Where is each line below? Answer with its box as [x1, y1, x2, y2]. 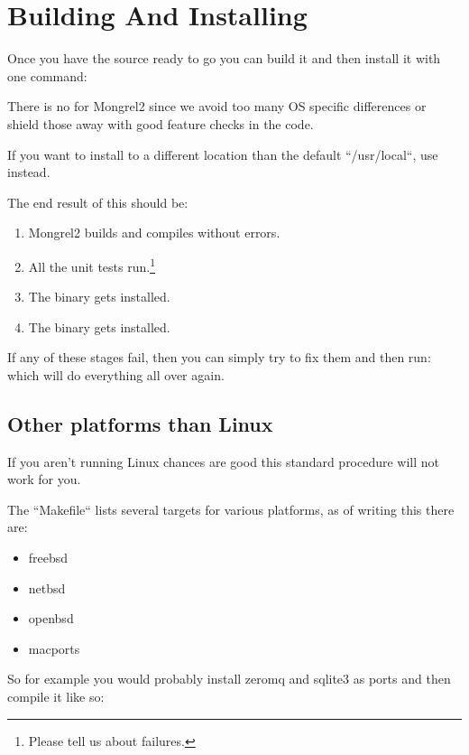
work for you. [7, 470, 81, 489]
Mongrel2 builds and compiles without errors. [28, 223, 280, 242]
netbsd [28, 578, 66, 597]
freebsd [28, 548, 69, 567]
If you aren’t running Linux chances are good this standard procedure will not [7, 452, 440, 471]
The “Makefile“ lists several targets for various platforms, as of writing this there [7, 499, 455, 518]
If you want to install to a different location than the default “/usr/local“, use [7, 144, 438, 163]
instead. [7, 163, 51, 182]
